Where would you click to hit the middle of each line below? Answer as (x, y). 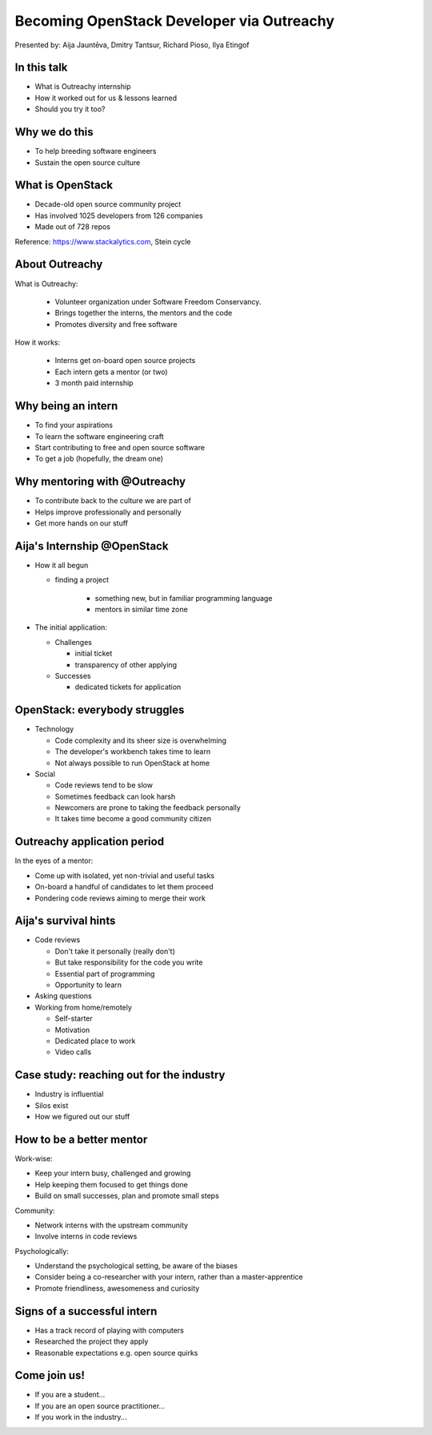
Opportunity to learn (88, 985)
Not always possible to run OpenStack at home (132, 763)
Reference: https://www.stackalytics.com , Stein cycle (103, 241)
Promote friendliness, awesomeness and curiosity (117, 1288)
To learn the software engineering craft (99, 436)
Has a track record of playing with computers (109, 1330)
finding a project (82, 580)
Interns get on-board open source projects (125, 361)
